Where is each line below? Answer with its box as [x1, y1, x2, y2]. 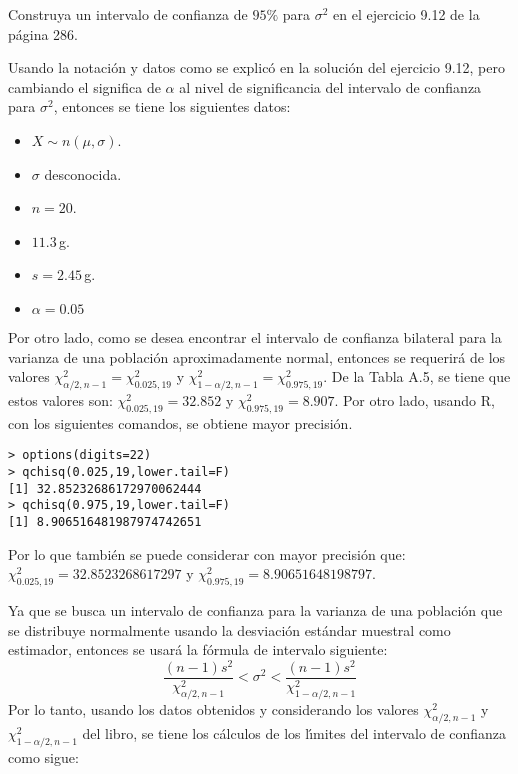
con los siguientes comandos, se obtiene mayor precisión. [8, 412, 353, 433]
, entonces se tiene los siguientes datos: [53, 96, 291, 117]
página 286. [8, 23, 79, 44]
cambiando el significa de [8, 76, 161, 97]
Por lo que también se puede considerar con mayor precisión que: [8, 543, 406, 564]
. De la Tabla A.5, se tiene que [323, 366, 511, 387]
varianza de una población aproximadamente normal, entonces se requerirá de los [8, 346, 506, 367]
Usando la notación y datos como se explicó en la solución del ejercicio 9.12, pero [8, 57, 505, 78]
